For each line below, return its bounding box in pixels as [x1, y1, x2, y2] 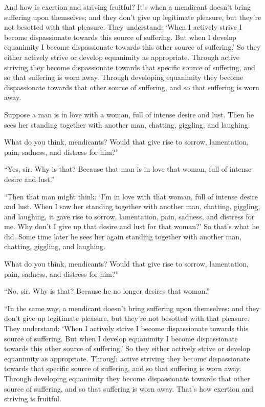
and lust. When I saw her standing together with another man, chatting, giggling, [4, 201, 260, 212]
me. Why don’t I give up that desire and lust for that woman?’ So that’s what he [4, 221, 259, 232]
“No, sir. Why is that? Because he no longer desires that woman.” [4, 286, 210, 296]
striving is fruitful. [4, 393, 61, 404]
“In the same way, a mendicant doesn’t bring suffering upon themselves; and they [4, 302, 260, 313]
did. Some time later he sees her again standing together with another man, [4, 231, 241, 241]
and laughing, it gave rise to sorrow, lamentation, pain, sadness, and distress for [4, 211, 255, 221]
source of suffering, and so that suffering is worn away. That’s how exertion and [4, 383, 254, 394]
